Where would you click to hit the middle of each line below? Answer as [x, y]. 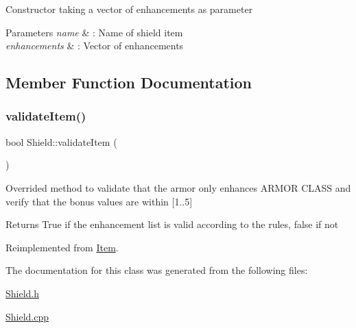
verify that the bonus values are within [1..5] [99, 201]
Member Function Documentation [129, 83]
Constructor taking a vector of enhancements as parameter [129, 9]
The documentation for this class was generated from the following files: [157, 270]
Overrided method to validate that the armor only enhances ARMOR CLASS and [178, 187]
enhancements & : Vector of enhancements [95, 46]
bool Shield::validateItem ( [61, 141]
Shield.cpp [27, 316]
